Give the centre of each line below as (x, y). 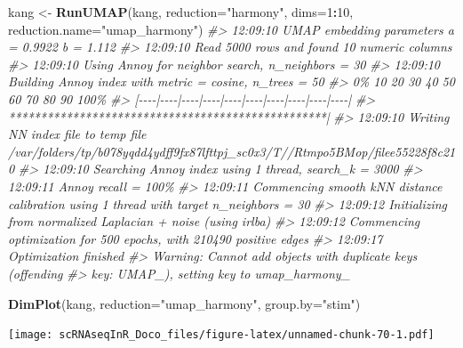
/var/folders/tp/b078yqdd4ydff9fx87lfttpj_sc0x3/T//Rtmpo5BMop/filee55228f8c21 (232, 151)
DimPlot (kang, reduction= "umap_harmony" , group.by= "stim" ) (184, 303)
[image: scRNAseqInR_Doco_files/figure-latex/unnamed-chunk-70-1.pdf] (221, 335)
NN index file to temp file (77, 134)
